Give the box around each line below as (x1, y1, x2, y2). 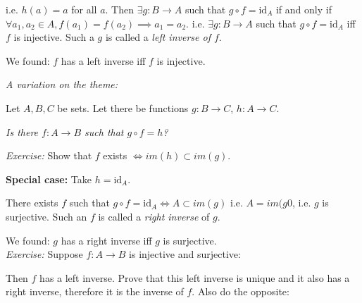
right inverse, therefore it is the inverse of (6, 284, 184, 299)
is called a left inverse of (105, 30, 211, 44)
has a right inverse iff (61, 233, 152, 247)
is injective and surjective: (129, 247, 241, 261)
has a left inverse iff (61, 53, 146, 68)
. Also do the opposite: (192, 284, 289, 299)
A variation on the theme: (6, 77, 118, 92)
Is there (6, 124, 39, 139)
